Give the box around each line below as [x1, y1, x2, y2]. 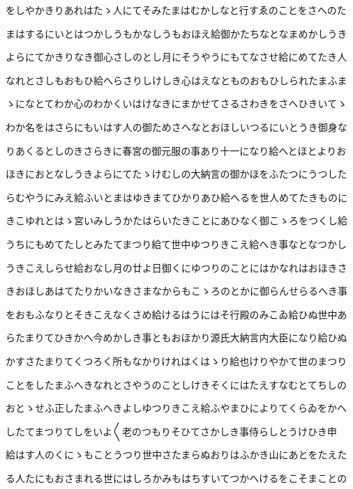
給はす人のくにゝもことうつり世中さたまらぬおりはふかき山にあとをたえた [6, 447, 347, 462]
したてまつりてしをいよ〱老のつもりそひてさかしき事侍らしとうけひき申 [6, 424, 338, 438]
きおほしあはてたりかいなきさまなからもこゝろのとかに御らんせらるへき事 [6, 284, 347, 298]
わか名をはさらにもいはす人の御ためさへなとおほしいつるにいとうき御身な [6, 119, 347, 134]
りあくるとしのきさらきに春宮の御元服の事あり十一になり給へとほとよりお [6, 143, 347, 157]
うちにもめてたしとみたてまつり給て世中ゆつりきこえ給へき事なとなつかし [6, 236, 347, 251]
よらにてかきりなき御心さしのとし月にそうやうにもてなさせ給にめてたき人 [6, 49, 347, 64]
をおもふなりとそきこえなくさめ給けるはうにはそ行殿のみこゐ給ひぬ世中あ [6, 306, 347, 321]
